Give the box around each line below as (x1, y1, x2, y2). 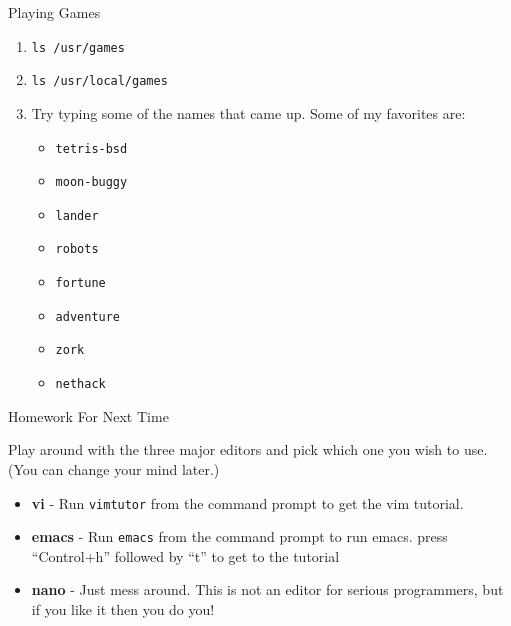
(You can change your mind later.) (8, 458, 220, 479)
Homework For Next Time (8, 405, 169, 426)
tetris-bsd (55, 141, 128, 156)
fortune (55, 276, 106, 291)
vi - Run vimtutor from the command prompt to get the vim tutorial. (31, 492, 464, 513)
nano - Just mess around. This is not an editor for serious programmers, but (31, 579, 504, 600)
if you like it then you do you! (31, 599, 215, 620)
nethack (55, 377, 106, 392)
